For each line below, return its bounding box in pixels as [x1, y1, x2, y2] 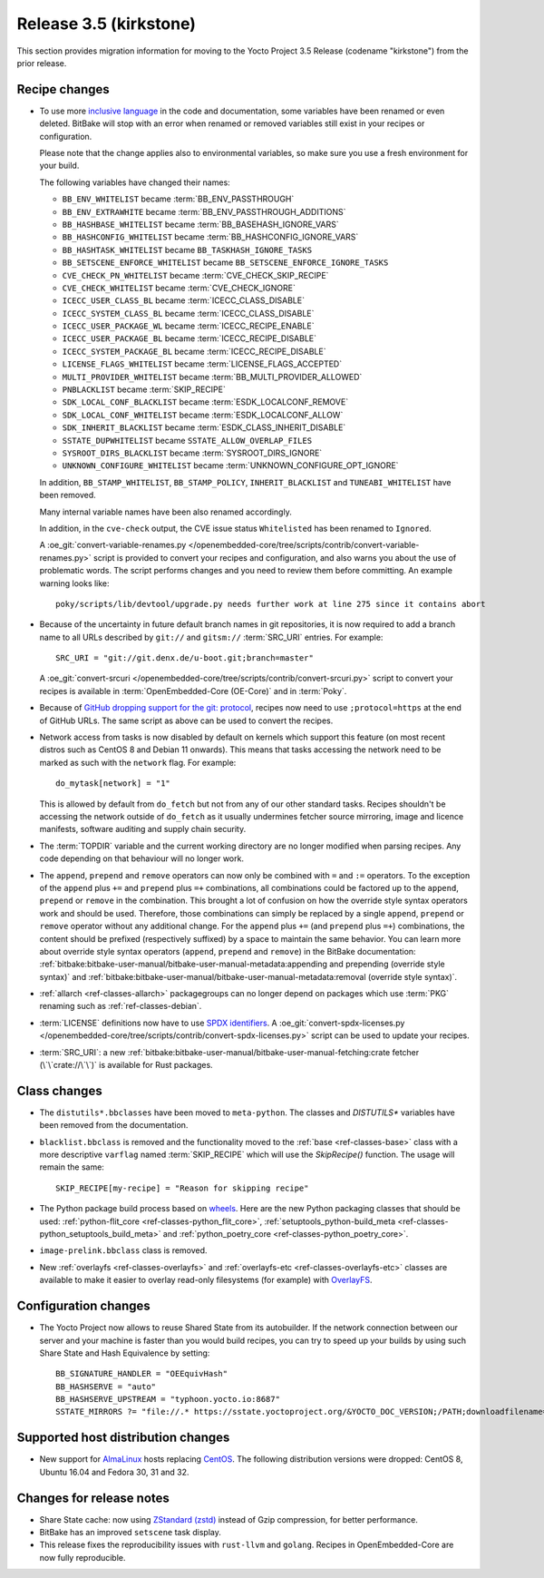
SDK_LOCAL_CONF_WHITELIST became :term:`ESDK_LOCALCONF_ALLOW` [62, 409, 344, 420]
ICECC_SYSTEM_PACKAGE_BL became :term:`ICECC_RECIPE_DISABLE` [62, 346, 326, 357]
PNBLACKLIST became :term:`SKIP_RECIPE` [62, 384, 226, 395]
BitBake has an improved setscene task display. [39, 1527, 221, 1538]
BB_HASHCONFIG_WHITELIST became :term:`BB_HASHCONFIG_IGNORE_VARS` [62, 231, 359, 242]
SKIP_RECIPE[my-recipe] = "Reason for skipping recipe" [55, 1182, 309, 1193]
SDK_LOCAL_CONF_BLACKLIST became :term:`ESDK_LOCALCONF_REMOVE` [62, 397, 349, 407]
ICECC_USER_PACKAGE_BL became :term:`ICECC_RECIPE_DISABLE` [62, 333, 317, 344]
